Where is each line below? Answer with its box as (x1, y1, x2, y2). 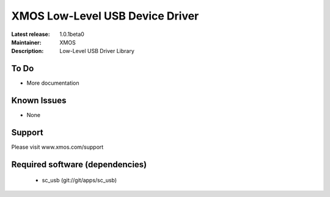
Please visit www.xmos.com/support (11, 143, 104, 151)
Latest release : (11, 30, 50, 38)
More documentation (26, 79, 79, 87)
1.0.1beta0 (59, 30, 85, 38)
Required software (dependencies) (11, 159, 147, 170)
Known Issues (11, 95, 67, 106)
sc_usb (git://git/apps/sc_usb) (42, 177, 117, 184)
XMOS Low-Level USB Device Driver (11, 9, 199, 23)
